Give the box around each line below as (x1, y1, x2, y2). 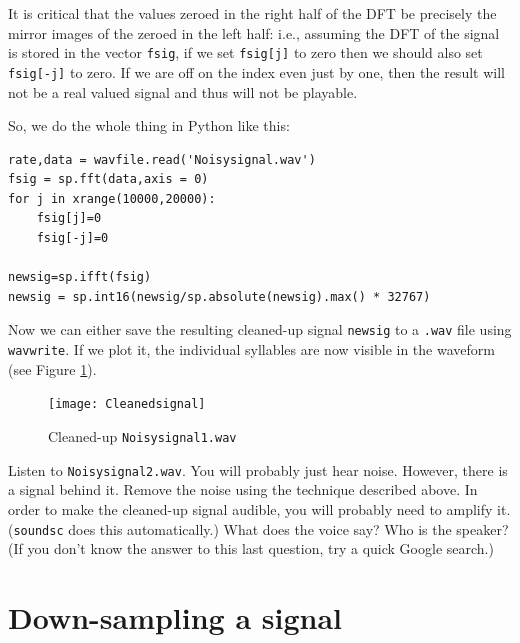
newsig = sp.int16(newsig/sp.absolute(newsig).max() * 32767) (8, 289, 431, 304)
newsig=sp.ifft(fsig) (8, 270, 152, 285)
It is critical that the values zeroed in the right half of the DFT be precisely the (8, 3, 497, 23)
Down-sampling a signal (8, 596, 343, 637)
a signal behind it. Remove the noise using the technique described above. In (8, 479, 478, 500)
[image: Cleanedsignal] (48, 397, 206, 412)
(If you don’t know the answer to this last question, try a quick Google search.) (8, 538, 494, 559)
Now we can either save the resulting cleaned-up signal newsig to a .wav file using (8, 319, 512, 340)
